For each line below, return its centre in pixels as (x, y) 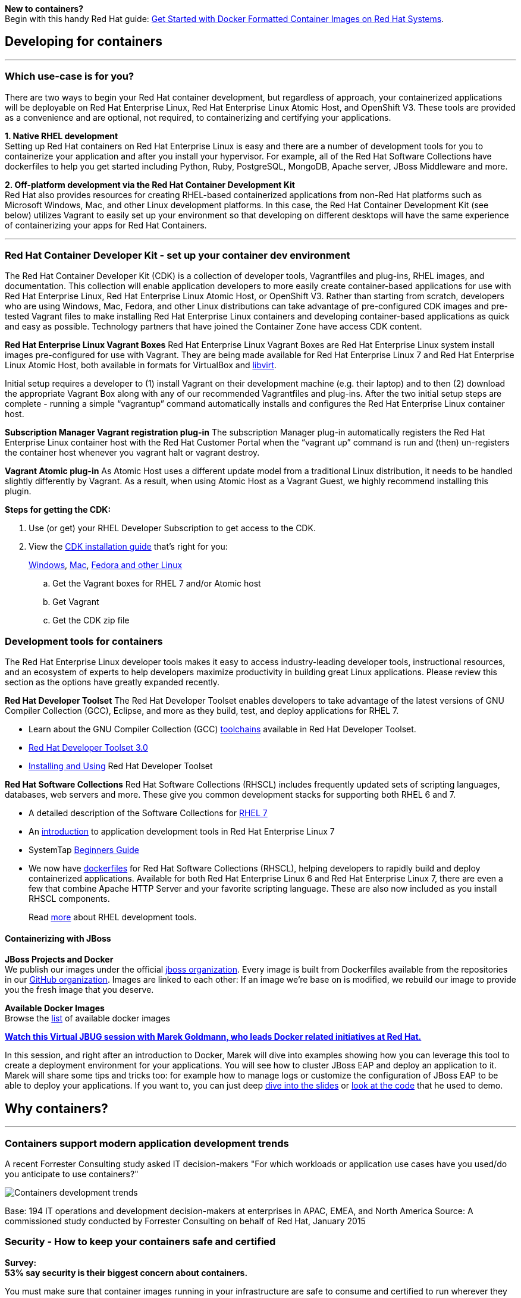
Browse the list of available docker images (87, 1018)
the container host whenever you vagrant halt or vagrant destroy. (132, 453)
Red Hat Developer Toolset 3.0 (88, 748)
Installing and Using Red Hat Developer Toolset (121, 766)
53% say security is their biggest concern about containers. (126, 1272)
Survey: (21, 1262)
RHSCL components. (69, 899)
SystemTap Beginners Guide (84, 850)
